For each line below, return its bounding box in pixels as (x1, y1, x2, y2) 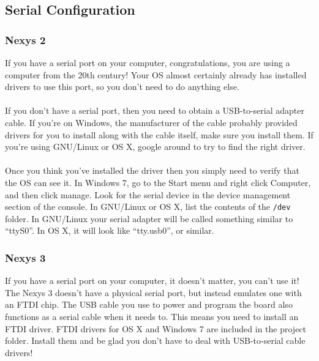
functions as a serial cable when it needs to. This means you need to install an (5, 310, 299, 322)
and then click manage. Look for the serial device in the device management (5, 188, 291, 201)
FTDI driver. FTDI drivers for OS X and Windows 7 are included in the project (5, 322, 307, 335)
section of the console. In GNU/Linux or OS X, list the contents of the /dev (5, 200, 291, 213)
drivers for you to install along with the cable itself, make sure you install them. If (5, 128, 313, 141)
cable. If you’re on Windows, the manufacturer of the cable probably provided (5, 116, 298, 128)
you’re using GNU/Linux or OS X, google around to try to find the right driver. (5, 140, 306, 153)
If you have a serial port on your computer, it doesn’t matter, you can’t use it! (5, 274, 299, 287)
